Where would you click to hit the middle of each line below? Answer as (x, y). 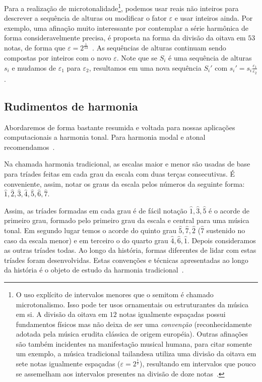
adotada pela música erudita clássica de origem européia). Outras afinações (132, 334)
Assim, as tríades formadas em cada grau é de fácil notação (96, 210)
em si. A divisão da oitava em (62, 314)
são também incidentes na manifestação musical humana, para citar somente (134, 343)
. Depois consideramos (221, 240)
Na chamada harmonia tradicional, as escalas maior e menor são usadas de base (127, 164)
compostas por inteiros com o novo (58, 57)
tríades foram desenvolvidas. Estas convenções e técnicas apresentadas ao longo (126, 260)
